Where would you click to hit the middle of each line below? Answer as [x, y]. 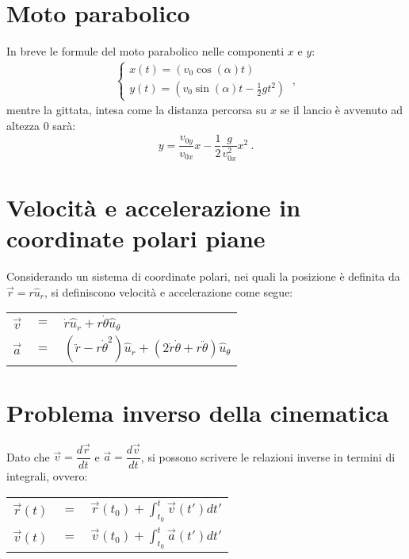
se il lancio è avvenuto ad [342, 110]
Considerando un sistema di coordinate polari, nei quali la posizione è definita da [203, 276]
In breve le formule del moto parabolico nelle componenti [145, 51]
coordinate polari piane [136, 238]
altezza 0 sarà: [41, 125]
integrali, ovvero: [47, 476]
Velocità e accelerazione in [154, 207]
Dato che [28, 456]
